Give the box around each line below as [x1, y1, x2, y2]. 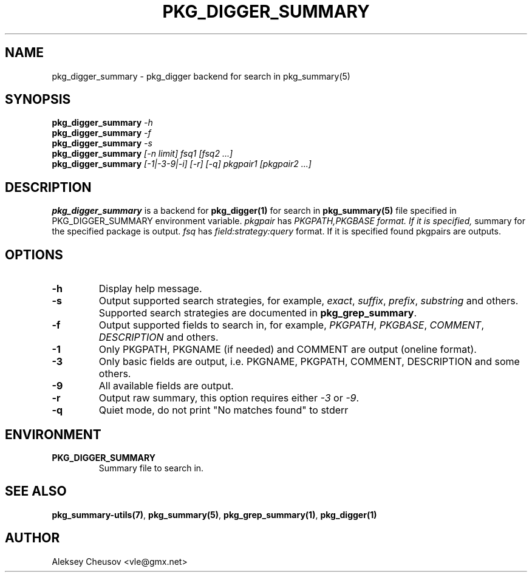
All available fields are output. [98, 380, 234, 392]
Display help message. [98, 282, 202, 295]
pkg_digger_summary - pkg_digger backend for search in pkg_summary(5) [52, 70, 350, 81]
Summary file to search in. [98, 462, 204, 473]
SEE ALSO [5, 483, 67, 499]
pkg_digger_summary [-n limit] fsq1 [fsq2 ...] [52, 148, 233, 159]
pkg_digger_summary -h [52, 117, 153, 128]
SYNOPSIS [5, 92, 71, 108]
